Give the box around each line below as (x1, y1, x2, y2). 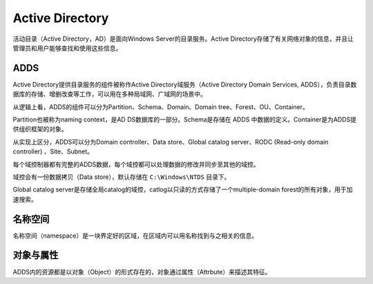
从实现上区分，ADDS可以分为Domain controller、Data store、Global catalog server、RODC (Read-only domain (12, 138, 329, 146)
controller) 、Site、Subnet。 (12, 147, 93, 155)
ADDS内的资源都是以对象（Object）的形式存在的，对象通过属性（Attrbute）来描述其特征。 (12, 267, 271, 276)
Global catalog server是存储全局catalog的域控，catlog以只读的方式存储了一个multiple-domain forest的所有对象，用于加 (12, 185, 353, 193)
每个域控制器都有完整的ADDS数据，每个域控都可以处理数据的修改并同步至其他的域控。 (12, 160, 260, 169)
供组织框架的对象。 (12, 125, 68, 133)
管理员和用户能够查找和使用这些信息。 (12, 44, 122, 52)
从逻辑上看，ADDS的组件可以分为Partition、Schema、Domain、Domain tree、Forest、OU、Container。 (12, 102, 309, 111)
